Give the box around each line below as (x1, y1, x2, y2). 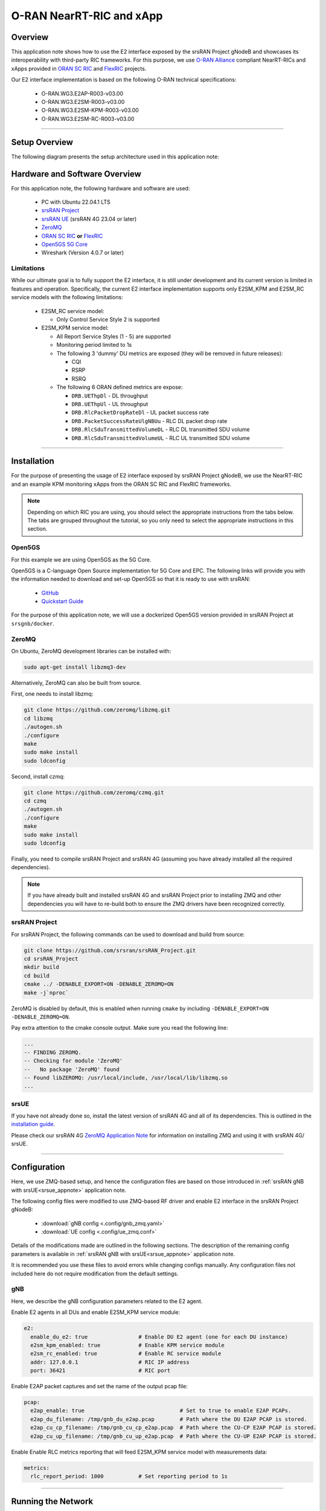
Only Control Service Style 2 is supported (56, 316, 160, 323)
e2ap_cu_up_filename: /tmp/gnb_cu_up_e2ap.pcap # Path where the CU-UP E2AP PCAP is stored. (30, 1432, 317, 1440)
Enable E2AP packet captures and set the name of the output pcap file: (11, 1383, 188, 1390)
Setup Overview (11, 137, 74, 147)
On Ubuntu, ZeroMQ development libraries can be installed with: (11, 647, 171, 655)
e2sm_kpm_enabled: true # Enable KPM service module (30, 1342, 225, 1348)
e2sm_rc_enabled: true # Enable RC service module (30, 1350, 222, 1357)
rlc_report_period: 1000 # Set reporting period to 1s (30, 1473, 228, 1480)
